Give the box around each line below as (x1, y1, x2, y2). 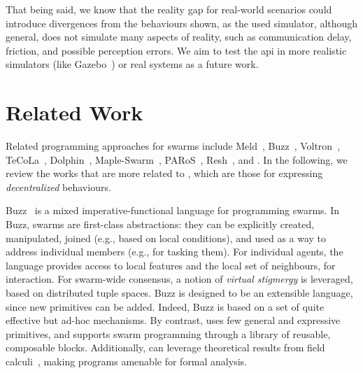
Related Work (6, 98, 143, 127)
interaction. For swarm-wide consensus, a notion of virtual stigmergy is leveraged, (6, 272, 353, 286)
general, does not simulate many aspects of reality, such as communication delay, (6, 29, 352, 44)
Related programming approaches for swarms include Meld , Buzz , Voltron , (6, 139, 341, 153)
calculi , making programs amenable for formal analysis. (6, 354, 247, 368)
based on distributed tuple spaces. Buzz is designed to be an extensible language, (6, 286, 353, 300)
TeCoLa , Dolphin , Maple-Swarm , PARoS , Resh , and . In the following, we (6, 152, 348, 167)
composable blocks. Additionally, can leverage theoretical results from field (6, 340, 325, 355)
